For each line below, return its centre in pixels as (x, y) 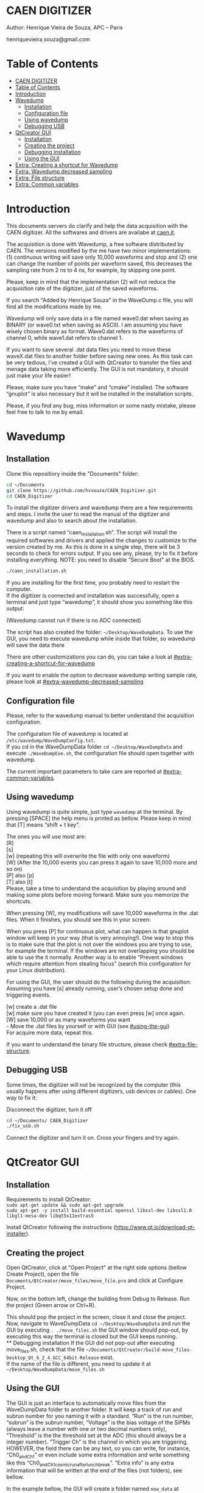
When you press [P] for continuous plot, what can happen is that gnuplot (97, 931)
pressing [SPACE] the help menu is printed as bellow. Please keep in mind (99, 818)
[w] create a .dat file (32, 1006)
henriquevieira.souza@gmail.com (48, 39)
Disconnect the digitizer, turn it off (49, 1109)
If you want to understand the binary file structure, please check (87, 1044)
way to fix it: (22, 1098)
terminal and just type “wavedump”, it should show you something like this (100, 602)
